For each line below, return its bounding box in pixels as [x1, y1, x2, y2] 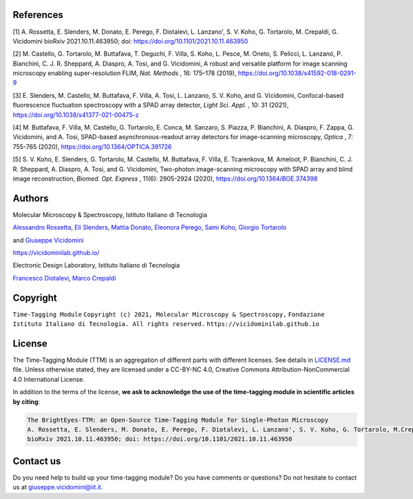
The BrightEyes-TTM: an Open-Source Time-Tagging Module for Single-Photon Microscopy [27, 416, 329, 424]
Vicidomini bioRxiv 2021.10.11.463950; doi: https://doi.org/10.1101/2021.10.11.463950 [12, 37, 248, 45]
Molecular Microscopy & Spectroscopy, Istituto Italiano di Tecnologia [12, 210, 208, 218]
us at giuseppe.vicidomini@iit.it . [12, 483, 103, 491]
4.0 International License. [12, 375, 85, 383]
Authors [12, 192, 49, 204]
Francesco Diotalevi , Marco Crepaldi [12, 274, 116, 282]
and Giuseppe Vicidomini [12, 236, 84, 244]
